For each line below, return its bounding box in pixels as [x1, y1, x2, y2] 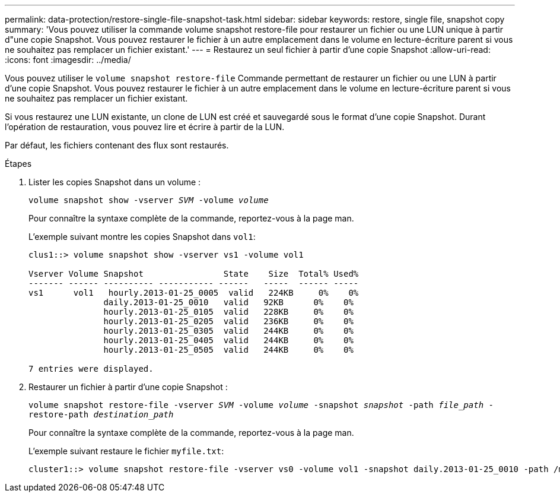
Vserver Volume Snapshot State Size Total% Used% [28, 269, 359, 278]
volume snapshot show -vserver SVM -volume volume [28, 195, 269, 205]
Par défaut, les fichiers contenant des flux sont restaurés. [5, 140, 229, 150]
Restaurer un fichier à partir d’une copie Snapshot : [28, 382, 228, 392]
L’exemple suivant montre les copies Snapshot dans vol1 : [28, 232, 256, 242]
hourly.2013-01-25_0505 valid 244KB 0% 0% [103, 345, 354, 354]
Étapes [5, 159, 32, 169]
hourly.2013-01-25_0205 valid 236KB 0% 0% [103, 316, 354, 326]
